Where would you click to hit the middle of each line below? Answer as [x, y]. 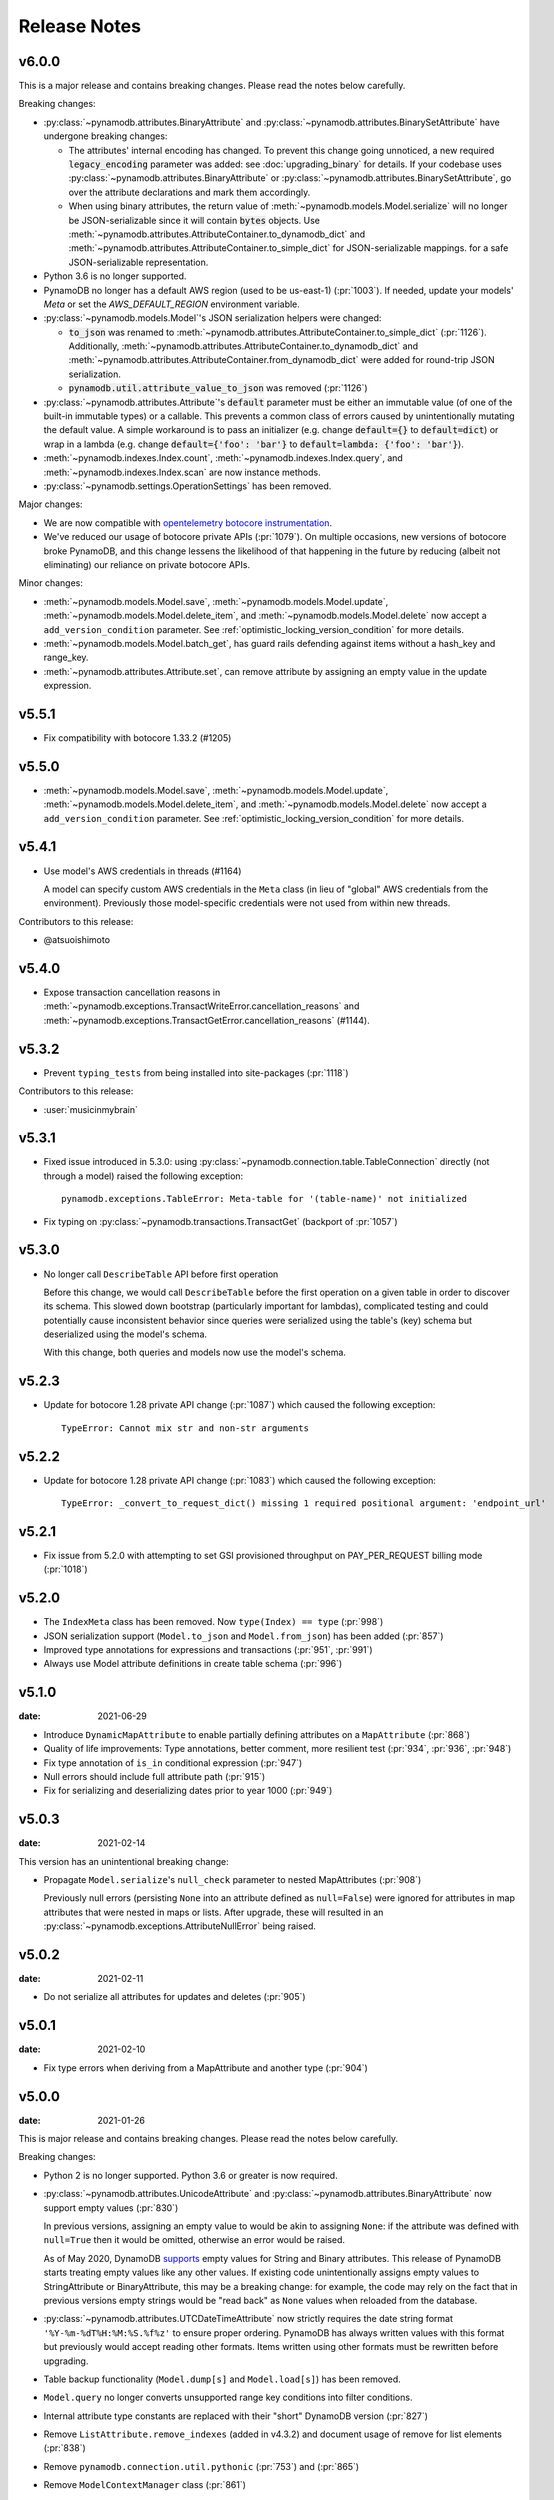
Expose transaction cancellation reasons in [132, 992]
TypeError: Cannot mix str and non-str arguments [185, 1428]
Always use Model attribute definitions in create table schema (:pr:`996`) [193, 1664]
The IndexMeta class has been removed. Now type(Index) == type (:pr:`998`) [213, 1622]
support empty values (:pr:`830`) [111, 2207]
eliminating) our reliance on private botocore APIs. [146, 564]
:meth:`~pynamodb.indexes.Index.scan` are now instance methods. [182, 472]
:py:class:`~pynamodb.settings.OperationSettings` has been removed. [187, 486]
